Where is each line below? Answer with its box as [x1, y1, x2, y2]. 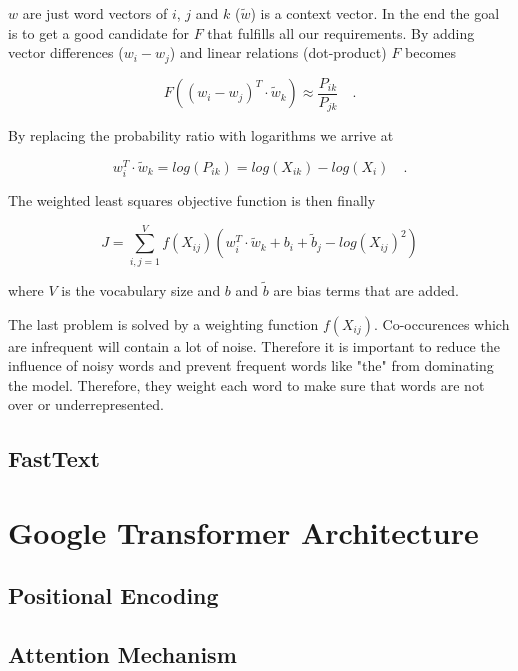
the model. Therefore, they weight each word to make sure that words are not [8, 374, 485, 395]
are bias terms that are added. [273, 279, 459, 300]
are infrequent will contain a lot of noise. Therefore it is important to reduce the [8, 335, 500, 356]
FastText [8, 443, 100, 474]
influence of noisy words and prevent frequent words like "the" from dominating [8, 355, 494, 376]
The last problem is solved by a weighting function [8, 313, 319, 334]
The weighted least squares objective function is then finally [8, 189, 376, 210]
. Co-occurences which [374, 313, 510, 334]
